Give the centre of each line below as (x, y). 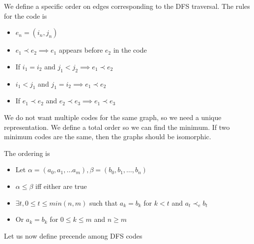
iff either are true (61, 186)
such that (103, 202)
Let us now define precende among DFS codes (73, 235)
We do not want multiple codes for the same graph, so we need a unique (113, 117)
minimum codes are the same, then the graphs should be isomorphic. (108, 137)
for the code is (26, 15)
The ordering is (27, 153)
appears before (81, 50)
